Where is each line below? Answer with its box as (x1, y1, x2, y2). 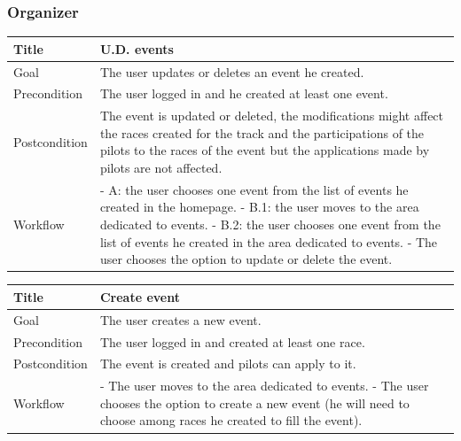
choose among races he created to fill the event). (99, 411, 363, 429)
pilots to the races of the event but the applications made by (99, 141, 430, 159)
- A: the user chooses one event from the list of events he (99, 180, 409, 198)
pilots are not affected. (99, 159, 223, 177)
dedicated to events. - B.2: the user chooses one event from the (99, 215, 441, 234)
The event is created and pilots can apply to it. (99, 354, 356, 373)
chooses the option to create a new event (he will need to (99, 393, 410, 412)
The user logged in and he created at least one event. (99, 84, 388, 103)
